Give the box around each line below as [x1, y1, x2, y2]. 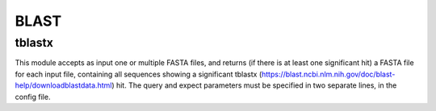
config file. [15, 92, 51, 101]
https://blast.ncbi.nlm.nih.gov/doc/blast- [261, 69, 396, 79]
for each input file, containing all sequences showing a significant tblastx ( [15, 69, 262, 79]
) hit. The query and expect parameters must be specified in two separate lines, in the [111, 80, 397, 90]
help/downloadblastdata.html [15, 80, 112, 90]
